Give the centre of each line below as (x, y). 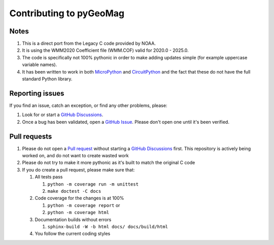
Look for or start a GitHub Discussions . (63, 115)
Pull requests (31, 136)
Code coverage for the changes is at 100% (79, 198)
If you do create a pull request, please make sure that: (78, 169)
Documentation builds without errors (73, 219)
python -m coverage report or (84, 205)
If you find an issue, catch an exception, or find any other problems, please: (88, 105)
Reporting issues (37, 93)
